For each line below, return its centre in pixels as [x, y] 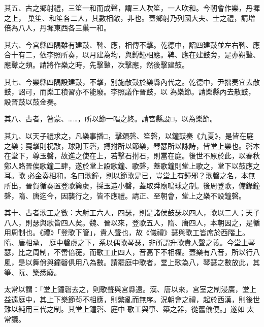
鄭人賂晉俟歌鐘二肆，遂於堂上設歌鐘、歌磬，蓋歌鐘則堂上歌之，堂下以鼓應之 [132, 165]
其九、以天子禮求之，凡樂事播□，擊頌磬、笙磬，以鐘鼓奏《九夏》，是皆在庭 [129, 135]
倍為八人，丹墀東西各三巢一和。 [57, 28]
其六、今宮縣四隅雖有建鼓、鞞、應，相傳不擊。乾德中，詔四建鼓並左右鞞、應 [132, 44]
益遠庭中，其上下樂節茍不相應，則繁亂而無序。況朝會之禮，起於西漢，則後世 [132, 299]
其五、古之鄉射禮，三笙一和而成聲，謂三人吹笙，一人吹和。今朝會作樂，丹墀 [132, 8]
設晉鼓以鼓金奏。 [32, 101]
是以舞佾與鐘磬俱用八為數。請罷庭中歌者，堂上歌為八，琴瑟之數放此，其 [139, 262]
